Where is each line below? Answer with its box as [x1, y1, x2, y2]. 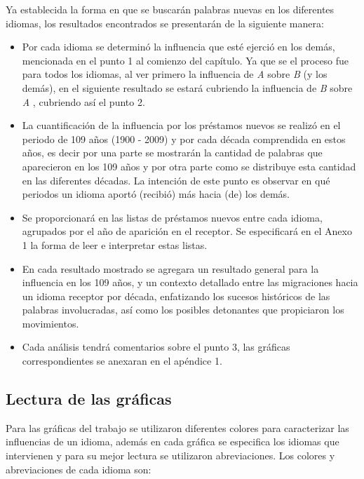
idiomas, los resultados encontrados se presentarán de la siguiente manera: [6, 15, 324, 30]
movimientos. [22, 316, 79, 330]
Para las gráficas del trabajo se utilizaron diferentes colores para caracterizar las [6, 420, 349, 435]
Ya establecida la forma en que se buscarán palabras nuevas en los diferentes [6, 2, 335, 16]
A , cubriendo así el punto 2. [22, 94, 145, 109]
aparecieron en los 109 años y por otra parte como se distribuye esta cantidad [22, 158, 356, 173]
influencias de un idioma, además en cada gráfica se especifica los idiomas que [6, 434, 339, 449]
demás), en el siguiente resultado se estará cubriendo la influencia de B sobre [22, 80, 353, 95]
